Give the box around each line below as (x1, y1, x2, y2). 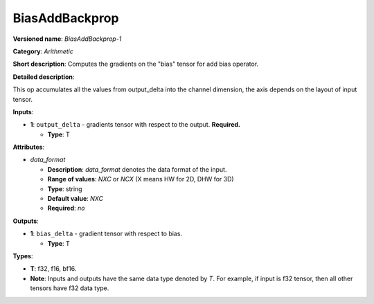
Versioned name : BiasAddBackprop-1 (12, 35, 122, 43)
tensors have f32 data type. (30, 284, 109, 292)
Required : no (47, 204, 85, 213)
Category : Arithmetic (12, 47, 74, 55)
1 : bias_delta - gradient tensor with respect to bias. (30, 229, 183, 238)
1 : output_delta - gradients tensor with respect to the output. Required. (30, 120, 241, 129)
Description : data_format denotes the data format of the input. (47, 165, 227, 173)
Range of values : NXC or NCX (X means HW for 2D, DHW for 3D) (47, 175, 235, 184)
